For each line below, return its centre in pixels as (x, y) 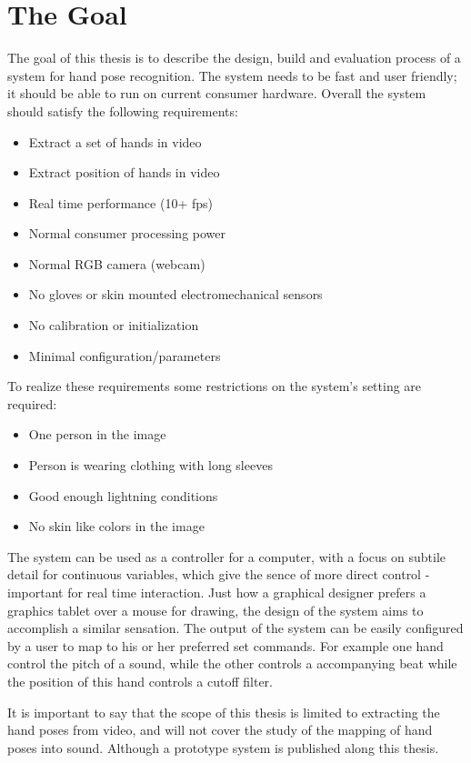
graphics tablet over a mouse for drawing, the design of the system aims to (215, 610)
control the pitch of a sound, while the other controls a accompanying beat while (232, 663)
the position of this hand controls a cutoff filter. (140, 681)
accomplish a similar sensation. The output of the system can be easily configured (235, 628)
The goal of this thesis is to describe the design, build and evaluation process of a (234, 58)
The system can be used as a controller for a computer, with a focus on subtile (227, 556)
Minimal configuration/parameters (125, 355)
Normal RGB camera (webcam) (117, 263)
